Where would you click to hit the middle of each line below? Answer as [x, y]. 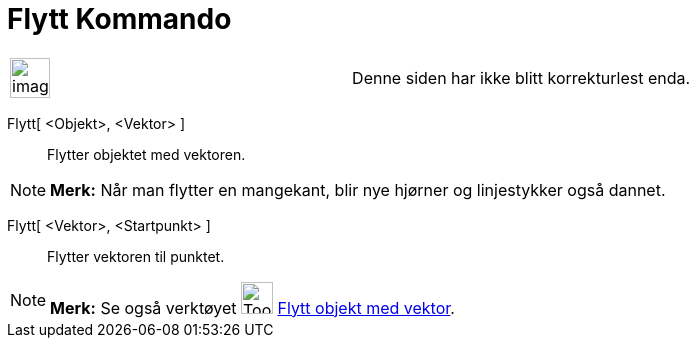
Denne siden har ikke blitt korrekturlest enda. [521, 77]
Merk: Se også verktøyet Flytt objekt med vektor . [252, 307]
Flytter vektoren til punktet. [136, 256]
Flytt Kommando [119, 19]
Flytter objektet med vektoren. [146, 154]
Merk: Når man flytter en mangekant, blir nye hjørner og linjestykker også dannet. [358, 189]
